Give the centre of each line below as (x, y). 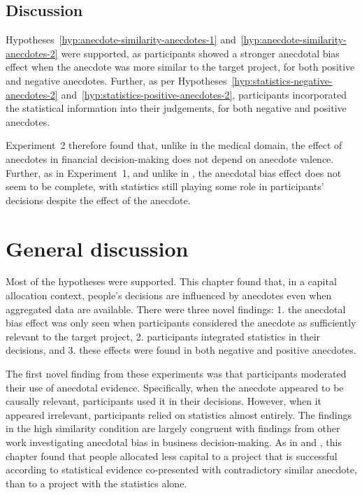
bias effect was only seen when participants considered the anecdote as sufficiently (181, 323)
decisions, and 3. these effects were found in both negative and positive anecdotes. (181, 350)
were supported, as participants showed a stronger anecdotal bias (200, 53)
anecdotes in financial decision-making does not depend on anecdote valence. (170, 158)
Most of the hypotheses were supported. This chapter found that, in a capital (171, 281)
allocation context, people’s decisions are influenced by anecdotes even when (169, 295)
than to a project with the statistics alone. (96, 483)
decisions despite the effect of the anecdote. (98, 200)
